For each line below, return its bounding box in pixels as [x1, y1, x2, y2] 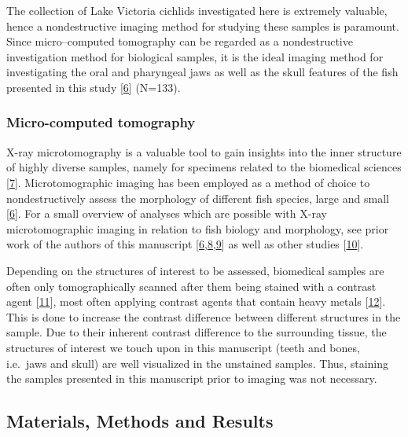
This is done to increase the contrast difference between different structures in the [6, 308, 401, 325]
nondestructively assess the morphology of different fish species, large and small [6, 189, 389, 206]
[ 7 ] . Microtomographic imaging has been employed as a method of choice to [6, 174, 370, 190]
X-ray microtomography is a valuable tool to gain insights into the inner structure [6, 143, 402, 160]
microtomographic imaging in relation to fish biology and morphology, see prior [6, 220, 389, 237]
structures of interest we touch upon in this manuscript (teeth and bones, [6, 339, 360, 355]
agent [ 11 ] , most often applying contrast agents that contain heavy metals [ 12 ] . [6, 293, 386, 310]
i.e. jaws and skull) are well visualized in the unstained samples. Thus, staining [6, 354, 388, 371]
